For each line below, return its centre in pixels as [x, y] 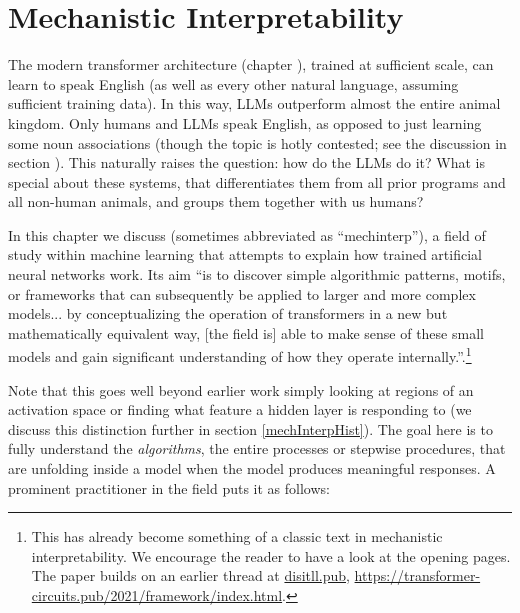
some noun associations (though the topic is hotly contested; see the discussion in [257, 142]
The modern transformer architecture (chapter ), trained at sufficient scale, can [251, 64]
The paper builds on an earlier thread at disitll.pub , [190, 575]
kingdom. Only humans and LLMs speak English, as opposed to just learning [245, 122]
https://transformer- [417, 575]
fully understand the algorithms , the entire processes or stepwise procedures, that [257, 448]
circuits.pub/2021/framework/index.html [157, 595]
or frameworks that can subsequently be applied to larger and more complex [242, 293]
